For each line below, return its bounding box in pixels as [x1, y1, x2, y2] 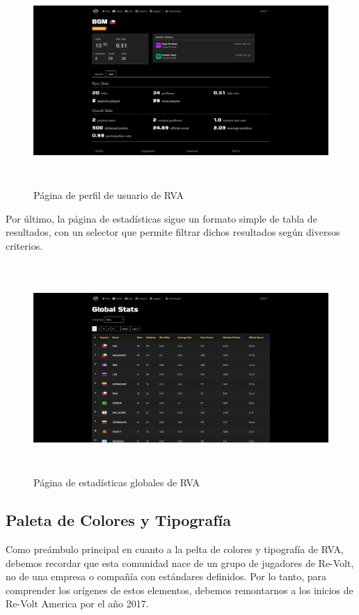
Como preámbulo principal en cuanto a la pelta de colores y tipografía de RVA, [6, 542, 344, 557]
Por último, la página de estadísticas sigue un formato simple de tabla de [6, 211, 317, 225]
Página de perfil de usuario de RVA [33, 187, 184, 202]
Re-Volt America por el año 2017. [6, 596, 149, 611]
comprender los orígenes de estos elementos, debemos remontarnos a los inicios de [6, 582, 353, 597]
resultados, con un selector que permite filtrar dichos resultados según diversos [6, 225, 340, 239]
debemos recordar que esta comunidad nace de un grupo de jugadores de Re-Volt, [6, 555, 354, 570]
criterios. [6, 238, 43, 253]
